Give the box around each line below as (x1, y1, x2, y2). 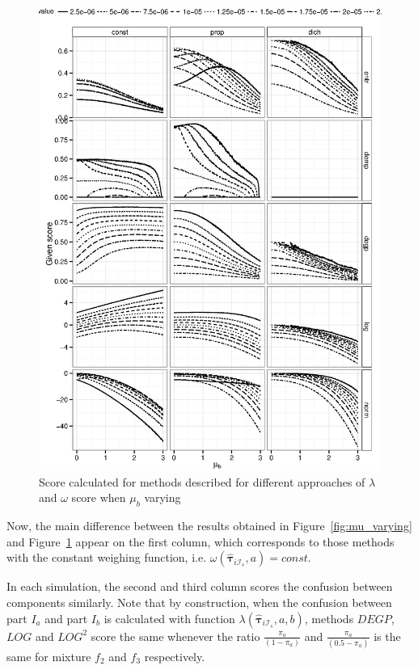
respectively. (144, 647, 205, 664)
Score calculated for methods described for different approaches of (39, 473, 365, 490)
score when (71, 489, 126, 506)
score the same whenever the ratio (91, 627, 260, 644)
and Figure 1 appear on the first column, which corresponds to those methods (6, 533, 395, 550)
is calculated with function (103, 609, 235, 626)
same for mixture (6, 647, 91, 664)
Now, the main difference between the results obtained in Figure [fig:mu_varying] (6, 517, 412, 534)
